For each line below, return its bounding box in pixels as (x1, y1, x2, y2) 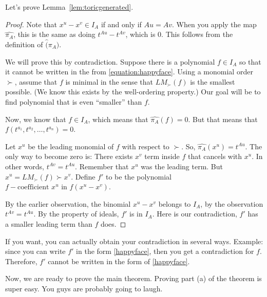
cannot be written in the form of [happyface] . (48, 255, 190, 266)
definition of (5, 39, 43, 49)
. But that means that (188, 113, 258, 124)
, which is (125, 29, 156, 39)
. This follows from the (161, 29, 233, 39)
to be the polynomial (105, 171, 171, 182)
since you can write (5, 246, 66, 256)
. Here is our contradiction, (152, 208, 237, 219)
